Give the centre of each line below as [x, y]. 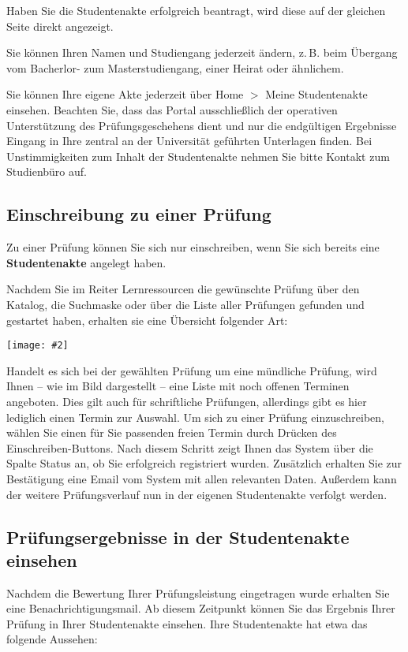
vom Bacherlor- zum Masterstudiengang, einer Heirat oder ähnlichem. [175, 67]
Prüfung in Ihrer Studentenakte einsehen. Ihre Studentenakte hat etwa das [187, 623]
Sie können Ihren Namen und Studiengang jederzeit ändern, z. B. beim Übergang [202, 52]
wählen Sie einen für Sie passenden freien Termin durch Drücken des [172, 432]
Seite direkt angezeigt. [60, 26]
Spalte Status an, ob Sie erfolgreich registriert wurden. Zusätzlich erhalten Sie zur [204, 463]
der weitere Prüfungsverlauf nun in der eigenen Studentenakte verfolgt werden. [197, 494]
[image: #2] [37, 346]
